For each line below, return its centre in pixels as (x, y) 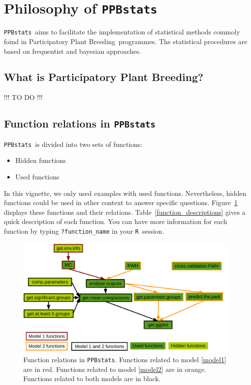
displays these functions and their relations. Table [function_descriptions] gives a (125, 212)
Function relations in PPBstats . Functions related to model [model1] (125, 360)
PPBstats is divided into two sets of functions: (73, 144)
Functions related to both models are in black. (92, 378)
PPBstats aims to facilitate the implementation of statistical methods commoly (122, 32)
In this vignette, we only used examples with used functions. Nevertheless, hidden (125, 193)
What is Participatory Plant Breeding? (104, 77)
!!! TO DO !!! (23, 97)
